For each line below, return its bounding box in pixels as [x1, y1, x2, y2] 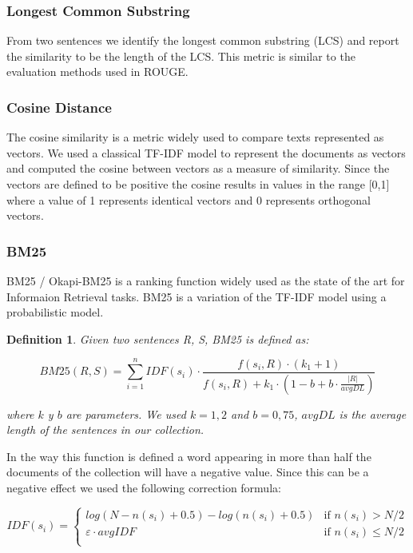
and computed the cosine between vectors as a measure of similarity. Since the [6, 160, 390, 177]
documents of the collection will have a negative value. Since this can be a [6, 463, 369, 480]
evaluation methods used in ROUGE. [6, 63, 189, 80]
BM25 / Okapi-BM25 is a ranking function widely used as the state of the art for [6, 273, 405, 288]
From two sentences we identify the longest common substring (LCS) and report [6, 32, 399, 49]
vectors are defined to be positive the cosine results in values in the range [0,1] [6, 176, 390, 192]
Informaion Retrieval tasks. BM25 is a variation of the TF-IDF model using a [6, 288, 387, 304]
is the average [339, 405, 407, 422]
